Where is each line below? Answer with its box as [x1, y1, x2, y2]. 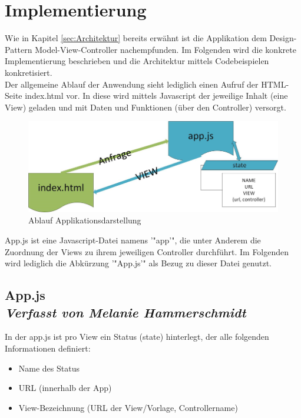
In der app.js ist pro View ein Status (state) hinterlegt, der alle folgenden [5, 330, 269, 343]
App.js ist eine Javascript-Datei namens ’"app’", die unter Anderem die [5, 234, 261, 246]
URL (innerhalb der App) [18, 382, 112, 394]
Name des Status [18, 362, 80, 374]
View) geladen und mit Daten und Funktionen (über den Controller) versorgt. [5, 101, 286, 113]
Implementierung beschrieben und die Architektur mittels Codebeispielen [5, 55, 269, 67]
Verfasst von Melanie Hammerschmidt [5, 303, 246, 321]
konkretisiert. [5, 66, 52, 78]
